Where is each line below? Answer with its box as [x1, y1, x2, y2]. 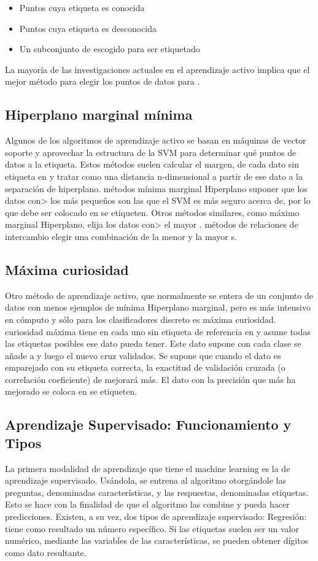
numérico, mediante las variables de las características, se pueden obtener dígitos [5, 534, 309, 547]
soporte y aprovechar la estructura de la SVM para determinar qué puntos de [5, 145, 297, 158]
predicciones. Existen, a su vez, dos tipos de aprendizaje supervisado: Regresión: [5, 510, 307, 523]
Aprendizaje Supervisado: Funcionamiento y [5, 415, 292, 434]
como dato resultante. [5, 546, 87, 559]
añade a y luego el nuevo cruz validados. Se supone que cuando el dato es [5, 349, 281, 362]
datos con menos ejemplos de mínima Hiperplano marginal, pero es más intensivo [5, 301, 311, 314]
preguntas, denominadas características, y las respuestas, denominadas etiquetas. [5, 486, 309, 498]
